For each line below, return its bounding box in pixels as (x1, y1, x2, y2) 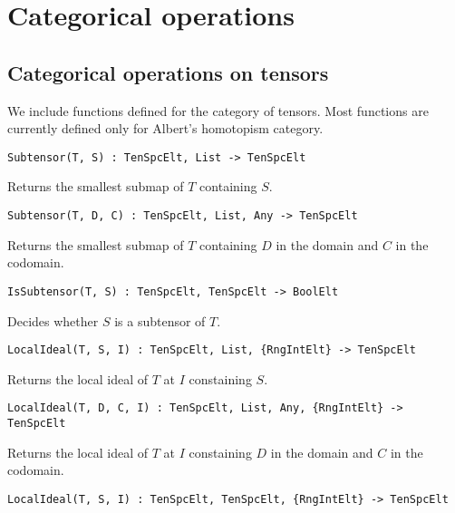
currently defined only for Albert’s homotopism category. (7, 119, 324, 138)
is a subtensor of (114, 311, 206, 330)
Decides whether (7, 311, 99, 330)
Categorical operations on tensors (7, 58, 329, 86)
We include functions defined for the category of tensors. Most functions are (7, 101, 429, 120)
